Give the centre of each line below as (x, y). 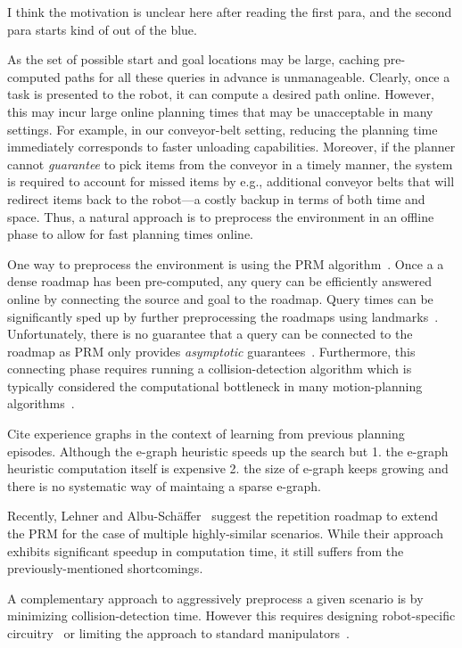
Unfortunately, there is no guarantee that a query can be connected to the (210, 334)
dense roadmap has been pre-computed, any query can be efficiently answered (219, 281)
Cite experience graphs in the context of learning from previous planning (206, 434)
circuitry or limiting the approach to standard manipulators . (178, 633)
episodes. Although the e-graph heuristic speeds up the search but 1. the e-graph (228, 451)
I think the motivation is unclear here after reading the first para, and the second (230, 12)
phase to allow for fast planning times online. (131, 234)
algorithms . (41, 403)
